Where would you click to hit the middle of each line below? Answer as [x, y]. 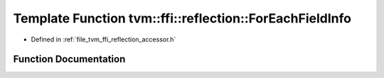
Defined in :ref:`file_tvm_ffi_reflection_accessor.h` [103, 39]
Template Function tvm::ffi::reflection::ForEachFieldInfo [182, 18]
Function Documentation [69, 59]
